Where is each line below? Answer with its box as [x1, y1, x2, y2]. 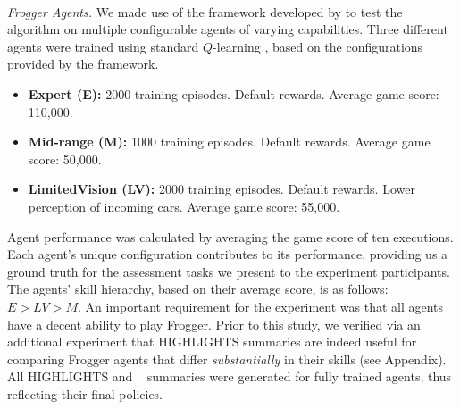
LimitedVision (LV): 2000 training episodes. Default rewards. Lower [28, 179, 415, 198]
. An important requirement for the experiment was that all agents [77, 296, 444, 315]
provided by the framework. [7, 54, 159, 73]
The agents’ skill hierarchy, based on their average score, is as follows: [7, 280, 389, 298]
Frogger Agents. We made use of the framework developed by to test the [7, 2, 403, 21]
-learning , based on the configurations [212, 37, 423, 55]
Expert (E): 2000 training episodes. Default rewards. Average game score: [28, 84, 439, 103]
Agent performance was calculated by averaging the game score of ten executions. [7, 227, 454, 246]
